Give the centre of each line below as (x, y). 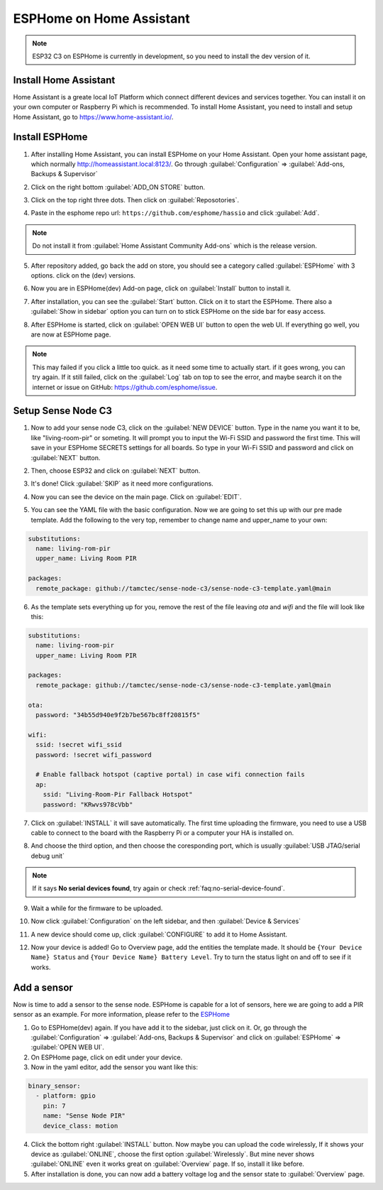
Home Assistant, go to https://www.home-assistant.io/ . (93, 116)
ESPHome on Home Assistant (102, 18)
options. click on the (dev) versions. (83, 275)
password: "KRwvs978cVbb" (88, 804)
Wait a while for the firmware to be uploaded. (97, 908)
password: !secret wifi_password (94, 755)
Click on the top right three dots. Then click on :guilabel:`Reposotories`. (135, 200)
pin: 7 (54, 1106)
